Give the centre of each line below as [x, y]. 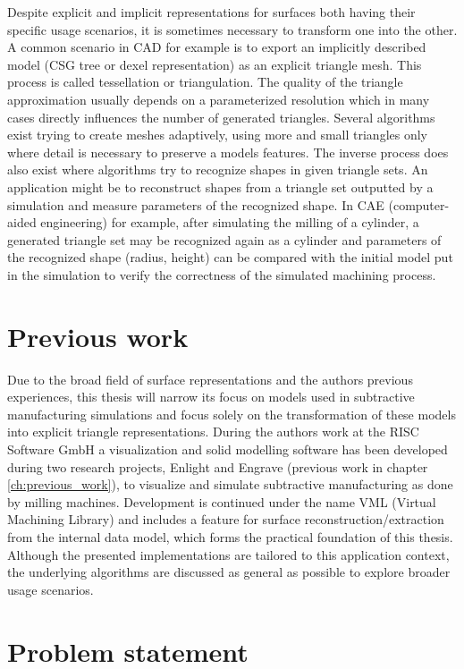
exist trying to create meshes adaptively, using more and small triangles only [217, 135]
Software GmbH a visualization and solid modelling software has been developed [228, 449]
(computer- [419, 204]
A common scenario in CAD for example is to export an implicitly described [217, 47]
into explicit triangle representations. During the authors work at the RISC [213, 432]
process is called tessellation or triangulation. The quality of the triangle [205, 82]
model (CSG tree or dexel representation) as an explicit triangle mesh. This [215, 64]
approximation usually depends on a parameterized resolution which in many [219, 99]
